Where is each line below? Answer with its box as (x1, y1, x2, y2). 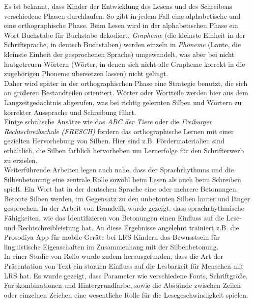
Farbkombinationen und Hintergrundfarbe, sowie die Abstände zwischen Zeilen (4, 280, 241, 290)
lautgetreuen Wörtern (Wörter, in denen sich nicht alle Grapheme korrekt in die (4, 58, 245, 69)
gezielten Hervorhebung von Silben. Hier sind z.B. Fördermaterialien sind (4, 136, 225, 146)
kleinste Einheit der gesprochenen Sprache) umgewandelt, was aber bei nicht (4, 49, 234, 59)
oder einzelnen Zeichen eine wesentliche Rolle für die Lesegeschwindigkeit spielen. (4, 289, 248, 300)
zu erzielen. (4, 155, 38, 165)
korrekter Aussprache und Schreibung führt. (4, 107, 136, 117)
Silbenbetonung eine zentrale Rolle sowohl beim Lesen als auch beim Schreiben (4, 174, 241, 184)
